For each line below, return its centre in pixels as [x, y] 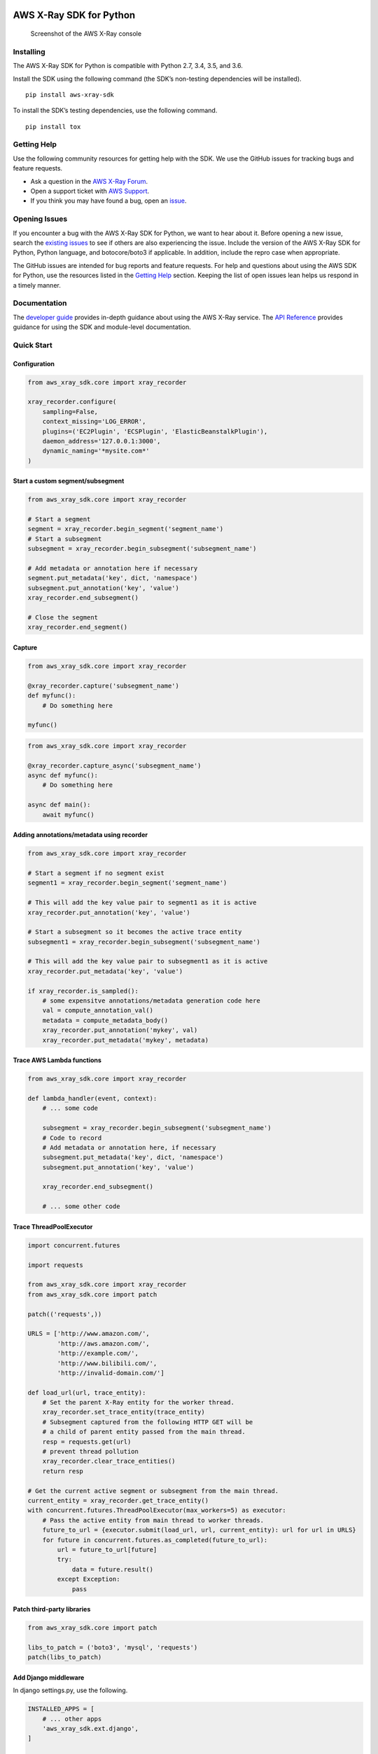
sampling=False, [70, 411]
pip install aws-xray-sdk [70, 94]
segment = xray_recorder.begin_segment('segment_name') [126, 529]
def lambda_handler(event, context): [92, 1098]
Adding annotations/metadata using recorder [80, 835]
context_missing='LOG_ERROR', [94, 422]
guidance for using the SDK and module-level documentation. [102, 327]
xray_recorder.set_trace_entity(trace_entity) [124, 1412]
